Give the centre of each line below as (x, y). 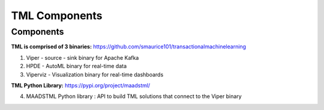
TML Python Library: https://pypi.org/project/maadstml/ (81, 85)
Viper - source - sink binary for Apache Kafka (82, 57)
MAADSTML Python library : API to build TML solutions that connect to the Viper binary (134, 96)
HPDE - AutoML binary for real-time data (76, 66)
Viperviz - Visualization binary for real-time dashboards (95, 74)
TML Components (57, 16)
